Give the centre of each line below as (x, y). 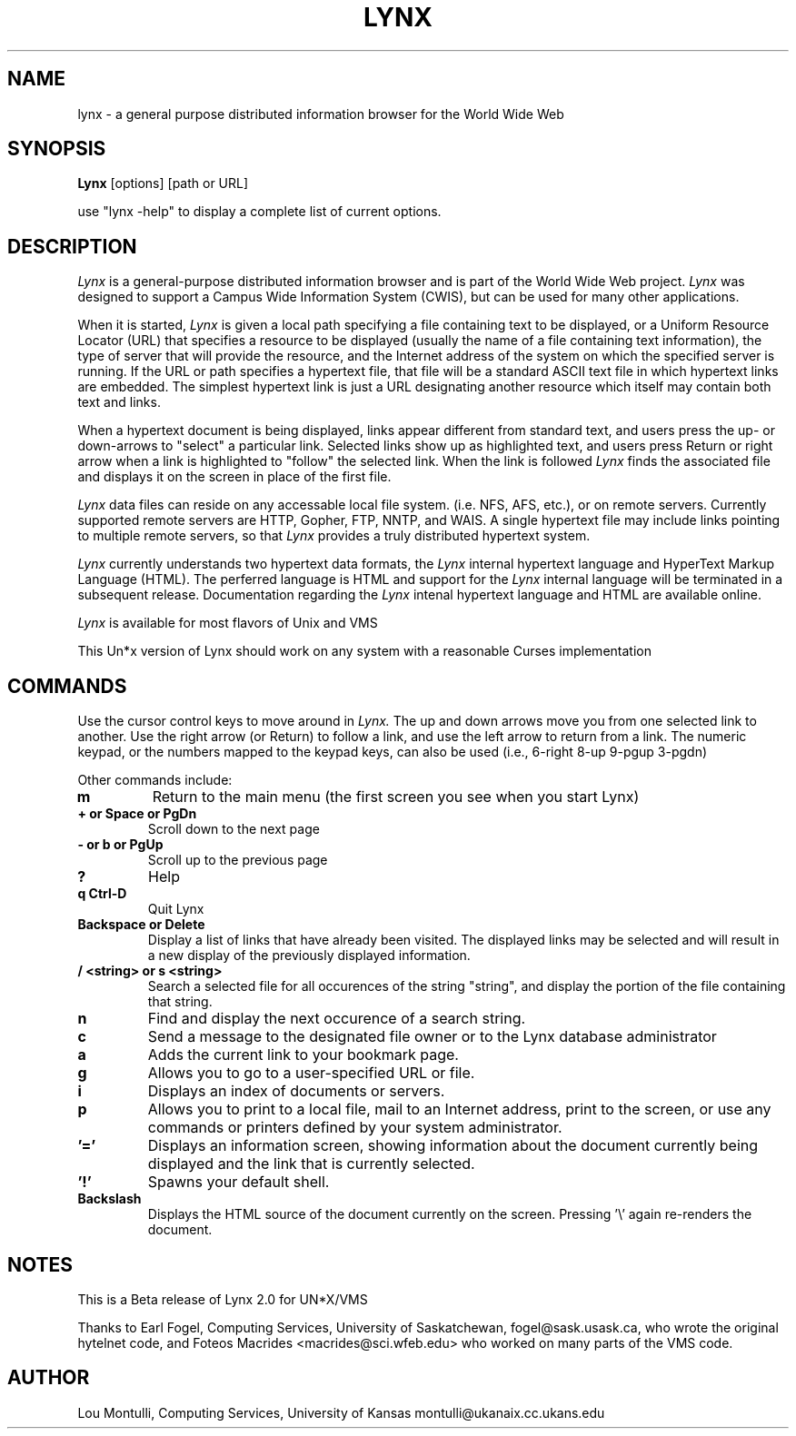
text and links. (119, 402)
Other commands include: (155, 780)
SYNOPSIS (57, 149)
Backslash (109, 1199)
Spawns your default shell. (239, 1182)
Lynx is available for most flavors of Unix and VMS (228, 623)
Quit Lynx (176, 909)
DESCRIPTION (72, 246)
